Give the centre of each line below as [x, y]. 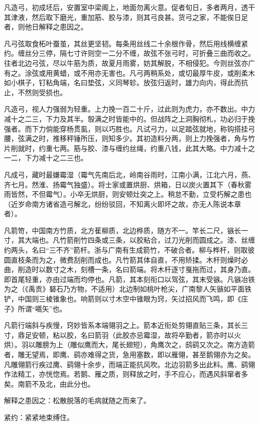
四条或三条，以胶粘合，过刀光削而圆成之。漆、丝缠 [171, 240]
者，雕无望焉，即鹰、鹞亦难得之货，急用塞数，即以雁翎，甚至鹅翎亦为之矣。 [129, 354]
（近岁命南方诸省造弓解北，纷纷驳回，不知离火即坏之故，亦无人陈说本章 [123, 204]
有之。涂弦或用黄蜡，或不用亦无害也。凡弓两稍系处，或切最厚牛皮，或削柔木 [129, 72]
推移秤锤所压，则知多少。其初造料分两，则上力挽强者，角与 [150, 138]
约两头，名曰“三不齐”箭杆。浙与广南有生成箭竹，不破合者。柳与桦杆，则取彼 [129, 250]
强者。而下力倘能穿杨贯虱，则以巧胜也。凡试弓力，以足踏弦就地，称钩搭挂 [126, 128]
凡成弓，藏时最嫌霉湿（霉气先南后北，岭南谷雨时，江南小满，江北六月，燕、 [129, 174]
